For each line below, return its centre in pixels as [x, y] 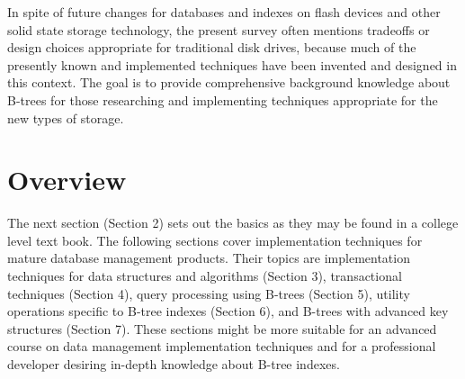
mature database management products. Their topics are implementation [209, 258]
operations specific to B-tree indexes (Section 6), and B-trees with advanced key [228, 311]
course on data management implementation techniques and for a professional [222, 346]
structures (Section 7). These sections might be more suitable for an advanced [222, 328]
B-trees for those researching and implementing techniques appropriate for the [223, 99]
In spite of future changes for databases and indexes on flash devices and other [224, 12]
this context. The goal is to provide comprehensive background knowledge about [229, 82]
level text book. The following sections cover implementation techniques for [215, 240]
